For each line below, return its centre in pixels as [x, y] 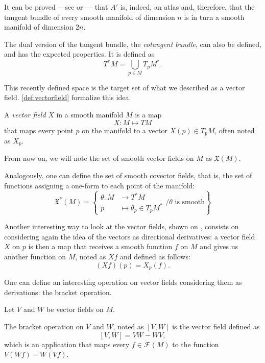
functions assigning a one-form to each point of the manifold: [100, 185]
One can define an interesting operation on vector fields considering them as [123, 282]
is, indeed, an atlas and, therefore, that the [187, 7]
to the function [196, 344]
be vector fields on [75, 309]
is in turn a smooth [214, 17]
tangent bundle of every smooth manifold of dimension [90, 17]
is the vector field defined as [216, 326]
